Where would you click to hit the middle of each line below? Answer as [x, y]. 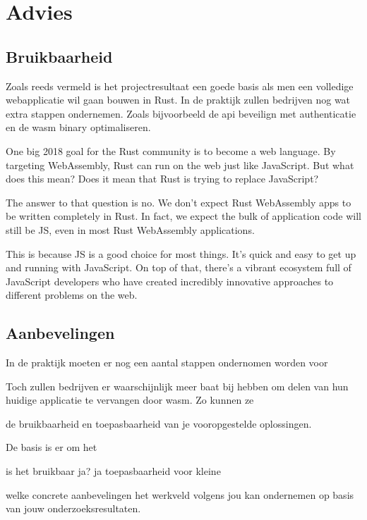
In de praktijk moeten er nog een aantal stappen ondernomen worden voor [167, 363]
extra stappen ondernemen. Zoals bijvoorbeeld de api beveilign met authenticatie [181, 113]
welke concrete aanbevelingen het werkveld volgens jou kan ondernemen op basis [180, 494]
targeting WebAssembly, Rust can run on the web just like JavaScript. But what [180, 165]
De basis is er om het [52, 447]
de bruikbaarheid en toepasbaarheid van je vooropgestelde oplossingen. [159, 423]
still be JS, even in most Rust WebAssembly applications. [130, 229]
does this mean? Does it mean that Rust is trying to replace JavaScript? [162, 179]
